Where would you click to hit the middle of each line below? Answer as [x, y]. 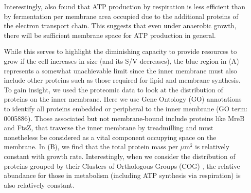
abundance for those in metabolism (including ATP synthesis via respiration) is [122, 175]
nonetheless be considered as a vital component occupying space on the [110, 137]
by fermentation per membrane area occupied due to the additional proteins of [121, 16]
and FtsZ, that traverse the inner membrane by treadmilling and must [109, 128]
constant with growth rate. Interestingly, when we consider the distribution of [120, 156]
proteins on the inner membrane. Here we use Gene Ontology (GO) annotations [123, 99]
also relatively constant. [39, 184]
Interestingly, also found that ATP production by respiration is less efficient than [125, 6]
